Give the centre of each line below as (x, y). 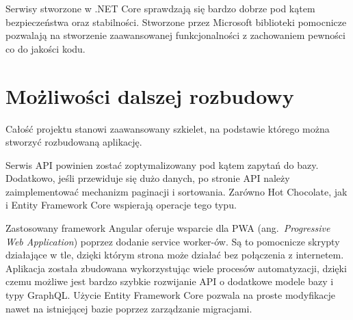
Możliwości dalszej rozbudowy (150, 95)
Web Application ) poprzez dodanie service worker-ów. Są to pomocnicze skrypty (173, 241)
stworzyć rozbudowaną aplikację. (74, 142)
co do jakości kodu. (45, 48)
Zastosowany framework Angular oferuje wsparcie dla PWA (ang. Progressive (168, 228)
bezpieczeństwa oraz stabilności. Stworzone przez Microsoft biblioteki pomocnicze (176, 22)
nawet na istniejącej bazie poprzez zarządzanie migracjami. (129, 308)
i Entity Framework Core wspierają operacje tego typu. (121, 205)
